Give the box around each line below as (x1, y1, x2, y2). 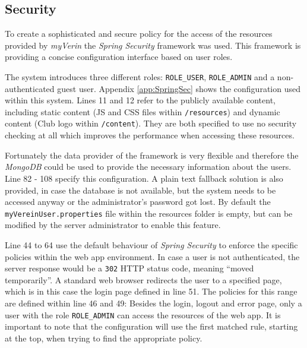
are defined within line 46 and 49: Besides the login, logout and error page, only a (5, 296, 302, 309)
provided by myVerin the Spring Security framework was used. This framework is (5, 39, 301, 51)
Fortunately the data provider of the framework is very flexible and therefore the (5, 148, 299, 161)
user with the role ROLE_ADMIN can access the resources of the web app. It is (5, 308, 281, 321)
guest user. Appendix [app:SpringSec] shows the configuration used (57, 82, 300, 94)
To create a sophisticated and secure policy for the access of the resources (5, 27, 273, 40)
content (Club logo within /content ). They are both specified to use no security (5, 117, 297, 129)
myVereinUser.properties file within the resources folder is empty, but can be (5, 207, 293, 219)
